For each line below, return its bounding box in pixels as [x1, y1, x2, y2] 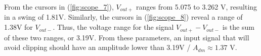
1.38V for [4, 22, 33, 32]
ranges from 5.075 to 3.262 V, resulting [136, 2, 257, 12]
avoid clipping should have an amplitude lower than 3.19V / [4, 42, 191, 52]
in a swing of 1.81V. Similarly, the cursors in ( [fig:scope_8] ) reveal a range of [4, 12, 243, 22]
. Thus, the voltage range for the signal [53, 22, 174, 32]
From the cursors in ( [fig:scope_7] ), [4, 2, 114, 12]
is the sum [222, 22, 254, 32]
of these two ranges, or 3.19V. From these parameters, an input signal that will [4, 32, 249, 42]
